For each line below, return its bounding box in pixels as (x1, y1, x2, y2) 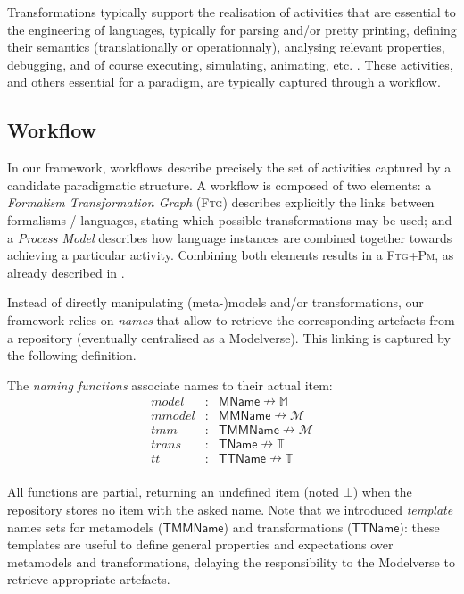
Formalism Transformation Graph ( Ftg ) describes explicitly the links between (7, 193, 435, 212)
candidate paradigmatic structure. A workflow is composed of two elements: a (7, 175, 432, 194)
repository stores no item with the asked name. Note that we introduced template (7, 500, 453, 519)
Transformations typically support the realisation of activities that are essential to (7, 3, 456, 21)
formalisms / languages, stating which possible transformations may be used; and (7, 210, 452, 229)
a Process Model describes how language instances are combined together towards (7, 228, 452, 247)
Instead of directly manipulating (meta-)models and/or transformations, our (7, 293, 424, 312)
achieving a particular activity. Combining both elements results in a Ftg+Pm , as (7, 246, 454, 264)
